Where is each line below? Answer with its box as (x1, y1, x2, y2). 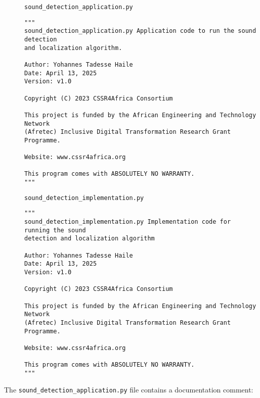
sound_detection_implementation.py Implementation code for (24, 218, 231, 226)
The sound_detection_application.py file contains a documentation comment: (4, 384, 253, 394)
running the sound (24, 226, 86, 234)
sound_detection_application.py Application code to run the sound (24, 27, 256, 35)
